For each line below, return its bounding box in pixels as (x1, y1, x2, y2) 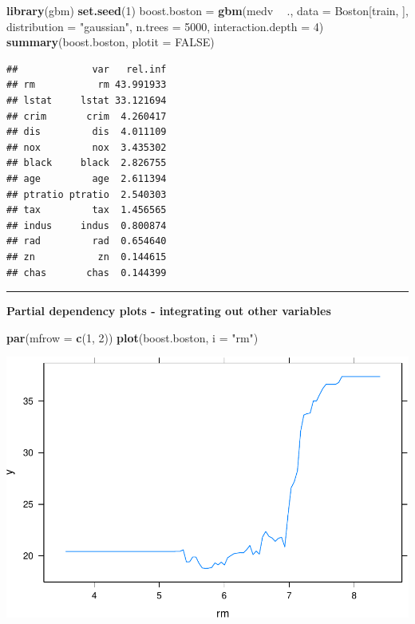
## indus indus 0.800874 (6, 219, 167, 231)
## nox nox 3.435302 (6, 141, 167, 153)
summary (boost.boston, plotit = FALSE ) (6, 34, 215, 50)
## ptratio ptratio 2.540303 (6, 188, 167, 200)
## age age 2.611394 (6, 172, 167, 184)
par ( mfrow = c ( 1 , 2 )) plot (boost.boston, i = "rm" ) (6, 329, 259, 346)
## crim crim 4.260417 (6, 110, 167, 122)
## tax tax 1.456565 (6, 204, 167, 216)
